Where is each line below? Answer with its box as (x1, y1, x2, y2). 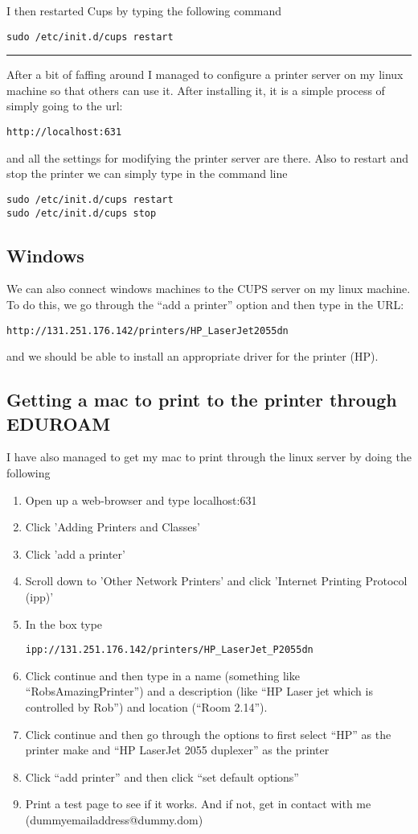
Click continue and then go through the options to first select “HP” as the (25, 725, 391, 742)
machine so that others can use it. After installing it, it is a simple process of (6, 81, 385, 98)
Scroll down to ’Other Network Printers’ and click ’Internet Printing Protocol (25, 572, 408, 589)
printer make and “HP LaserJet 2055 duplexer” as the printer (25, 741, 330, 758)
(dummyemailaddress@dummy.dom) (25, 811, 203, 828)
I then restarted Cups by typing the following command (6, 2, 282, 19)
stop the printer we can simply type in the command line (6, 165, 288, 182)
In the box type (25, 615, 103, 632)
